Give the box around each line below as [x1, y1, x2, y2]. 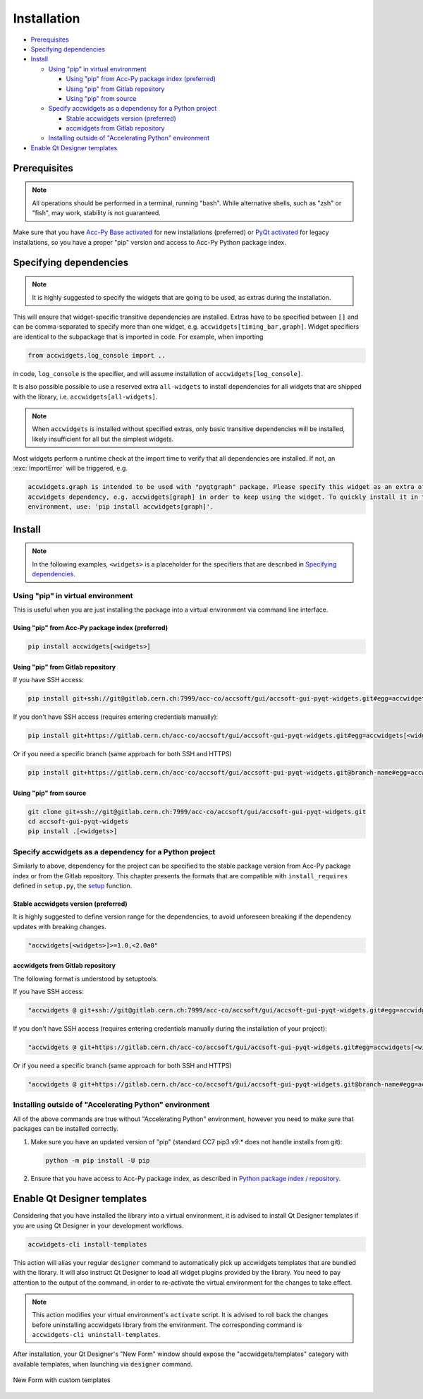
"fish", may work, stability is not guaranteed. [32, 209, 161, 217]
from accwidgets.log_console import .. [27, 351, 166, 359]
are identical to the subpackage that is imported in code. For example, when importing [13, 332, 264, 341]
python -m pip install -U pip [45, 1156, 150, 1164]
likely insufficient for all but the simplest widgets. [32, 435, 174, 443]
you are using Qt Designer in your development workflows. [13, 1221, 184, 1230]
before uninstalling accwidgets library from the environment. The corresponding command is [32, 1320, 302, 1329]
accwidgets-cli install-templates [27, 1240, 147, 1248]
